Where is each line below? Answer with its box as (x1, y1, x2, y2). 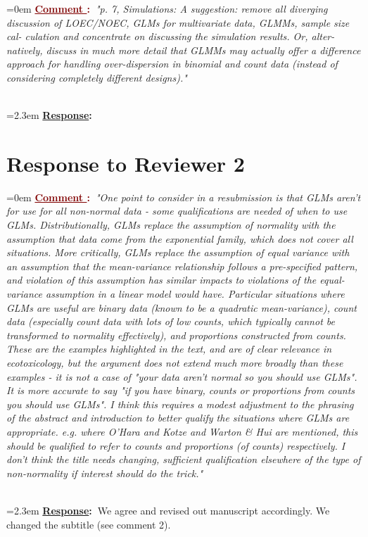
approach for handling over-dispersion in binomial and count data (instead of (6, 56, 338, 71)
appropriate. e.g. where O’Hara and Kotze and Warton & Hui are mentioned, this (6, 424, 358, 438)
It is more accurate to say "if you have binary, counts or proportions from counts (6, 383, 355, 398)
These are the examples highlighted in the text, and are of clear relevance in (6, 341, 332, 356)
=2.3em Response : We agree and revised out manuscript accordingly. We (6, 503, 330, 517)
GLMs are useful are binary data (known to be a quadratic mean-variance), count (6, 300, 357, 315)
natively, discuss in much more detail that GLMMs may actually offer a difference (6, 42, 361, 57)
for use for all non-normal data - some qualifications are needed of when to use (6, 203, 348, 218)
